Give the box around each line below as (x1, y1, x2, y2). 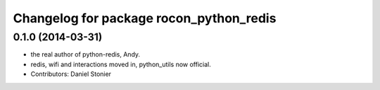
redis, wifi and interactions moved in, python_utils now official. (30, 60, 211, 68)
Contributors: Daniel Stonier (30, 70, 112, 78)
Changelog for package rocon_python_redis (13, 10, 277, 26)
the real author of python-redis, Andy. (30, 50, 141, 59)
